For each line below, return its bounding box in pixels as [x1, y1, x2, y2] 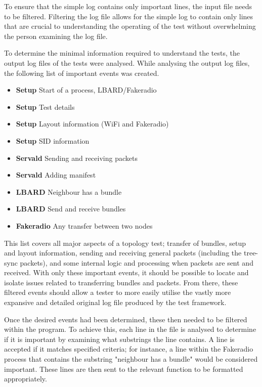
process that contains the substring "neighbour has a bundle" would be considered [4, 354, 258, 364]
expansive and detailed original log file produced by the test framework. [4, 297, 227, 308]
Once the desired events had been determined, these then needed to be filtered [4, 314, 247, 324]
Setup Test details [16, 101, 75, 112]
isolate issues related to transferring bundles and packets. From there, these [4, 277, 238, 287]
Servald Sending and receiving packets [16, 152, 138, 163]
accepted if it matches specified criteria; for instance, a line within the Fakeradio [4, 343, 253, 354]
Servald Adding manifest [16, 169, 96, 180]
